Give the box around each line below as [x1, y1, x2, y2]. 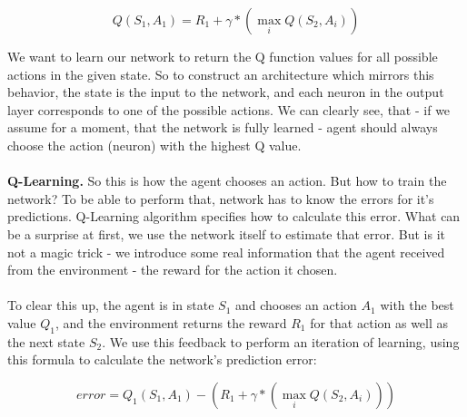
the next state [7, 332, 85, 351]
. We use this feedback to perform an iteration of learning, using [102, 332, 460, 351]
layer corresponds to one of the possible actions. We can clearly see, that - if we [7, 100, 451, 119]
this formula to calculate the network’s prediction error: [7, 350, 317, 369]
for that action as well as [310, 313, 449, 332]
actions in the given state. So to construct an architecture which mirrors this [7, 64, 434, 83]
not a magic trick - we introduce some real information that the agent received [7, 242, 445, 261]
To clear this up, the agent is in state [7, 296, 214, 315]
